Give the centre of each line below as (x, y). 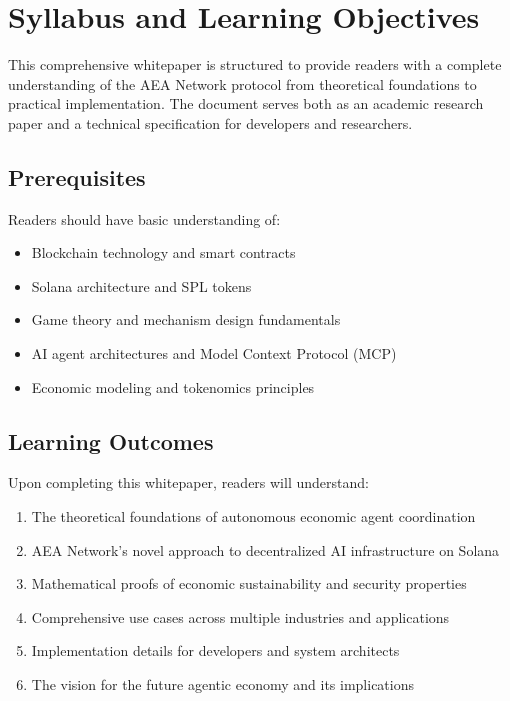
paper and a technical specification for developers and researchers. (210, 122)
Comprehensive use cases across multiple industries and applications (240, 616)
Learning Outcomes (111, 440)
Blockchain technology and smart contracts (163, 252)
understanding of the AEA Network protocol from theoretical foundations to (242, 83)
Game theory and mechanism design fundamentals (186, 319)
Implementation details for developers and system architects (215, 650)
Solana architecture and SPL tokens (141, 285)
